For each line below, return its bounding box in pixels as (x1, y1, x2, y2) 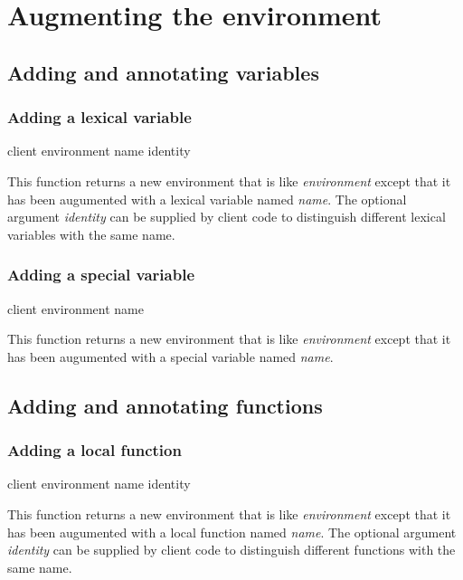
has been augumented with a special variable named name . (7, 347, 334, 366)
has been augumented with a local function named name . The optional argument (7, 522, 457, 541)
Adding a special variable (7, 263, 195, 286)
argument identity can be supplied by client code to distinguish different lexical (7, 207, 446, 226)
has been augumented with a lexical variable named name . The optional (7, 189, 407, 208)
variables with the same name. (7, 224, 175, 243)
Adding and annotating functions (7, 391, 323, 419)
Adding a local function (7, 439, 182, 461)
